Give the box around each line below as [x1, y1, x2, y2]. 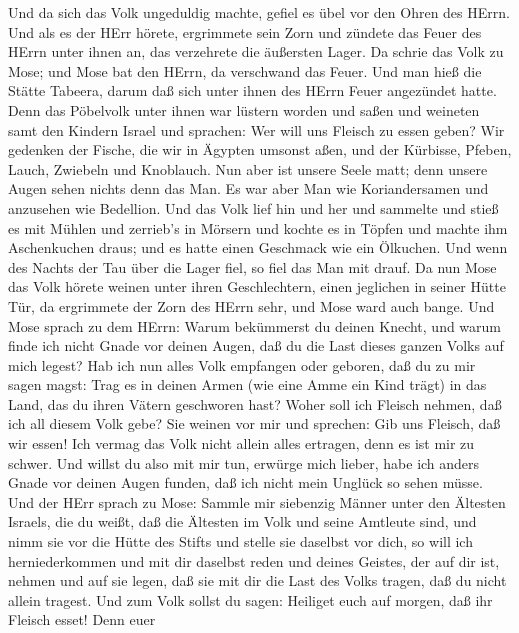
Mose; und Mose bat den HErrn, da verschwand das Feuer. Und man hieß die [8, 60, 482, 81]
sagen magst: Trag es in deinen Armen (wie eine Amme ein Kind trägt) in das [8, 374, 487, 395]
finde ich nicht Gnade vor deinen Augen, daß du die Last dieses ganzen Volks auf [8, 335, 504, 356]
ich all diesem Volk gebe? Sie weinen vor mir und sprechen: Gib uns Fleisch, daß [8, 413, 501, 434]
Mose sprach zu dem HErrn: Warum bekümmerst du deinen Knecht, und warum [8, 315, 502, 336]
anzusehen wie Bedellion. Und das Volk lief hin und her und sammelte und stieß [8, 197, 499, 218]
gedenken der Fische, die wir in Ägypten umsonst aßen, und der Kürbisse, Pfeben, [8, 139, 512, 160]
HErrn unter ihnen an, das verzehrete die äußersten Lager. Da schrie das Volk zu [8, 41, 504, 62]
